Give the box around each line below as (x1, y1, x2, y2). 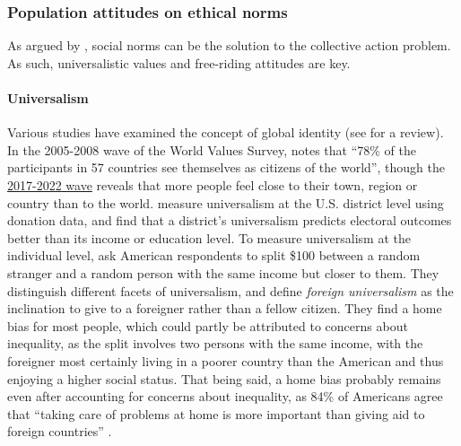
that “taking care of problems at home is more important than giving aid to (7, 404, 425, 423)
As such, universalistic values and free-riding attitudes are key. (7, 53, 351, 72)
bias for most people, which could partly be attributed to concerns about (7, 316, 408, 335)
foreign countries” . (7, 422, 112, 441)
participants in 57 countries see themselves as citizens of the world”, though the (7, 158, 445, 177)
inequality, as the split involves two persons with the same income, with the (7, 334, 423, 353)
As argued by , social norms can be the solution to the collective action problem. (7, 36, 451, 55)
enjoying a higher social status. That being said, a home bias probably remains (7, 369, 441, 388)
